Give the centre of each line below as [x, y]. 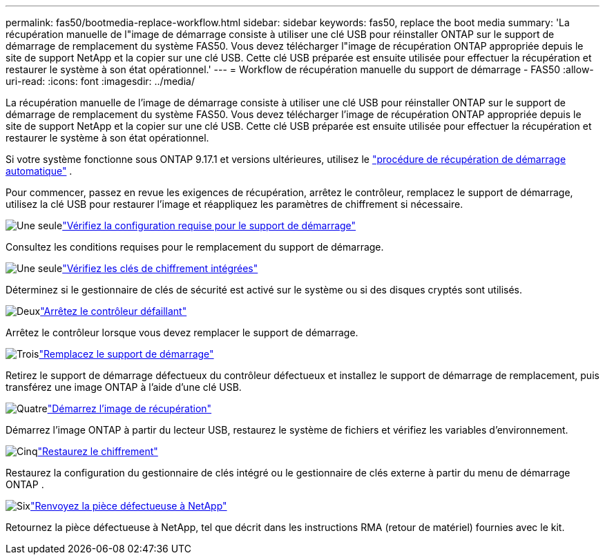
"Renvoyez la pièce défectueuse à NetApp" [129, 506]
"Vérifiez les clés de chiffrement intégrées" [160, 268]
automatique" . [39, 171]
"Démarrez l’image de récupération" [129, 408]
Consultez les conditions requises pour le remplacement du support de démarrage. [195, 247]
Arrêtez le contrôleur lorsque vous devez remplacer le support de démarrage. [182, 332]
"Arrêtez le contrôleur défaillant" [114, 311]
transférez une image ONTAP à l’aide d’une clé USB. [124, 387]
